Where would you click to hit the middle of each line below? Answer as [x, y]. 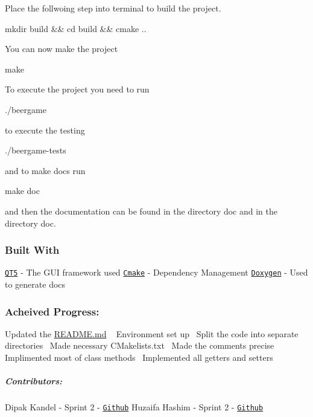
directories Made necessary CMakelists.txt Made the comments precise [140, 345]
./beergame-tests [36, 150]
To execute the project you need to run [77, 89]
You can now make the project [62, 49]
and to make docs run [45, 170]
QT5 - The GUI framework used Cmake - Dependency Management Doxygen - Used [156, 272]
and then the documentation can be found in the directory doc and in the [141, 211]
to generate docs [35, 284]
